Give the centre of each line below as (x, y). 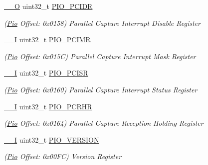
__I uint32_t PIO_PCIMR (47, 40)
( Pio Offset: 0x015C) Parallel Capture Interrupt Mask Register (100, 56)
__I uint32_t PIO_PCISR (46, 73)
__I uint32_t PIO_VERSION (52, 139)
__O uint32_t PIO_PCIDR (48, 6)
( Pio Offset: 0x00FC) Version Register (63, 156)
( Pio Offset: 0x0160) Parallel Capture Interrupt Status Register (101, 89)
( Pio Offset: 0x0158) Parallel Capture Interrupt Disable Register (102, 23)
